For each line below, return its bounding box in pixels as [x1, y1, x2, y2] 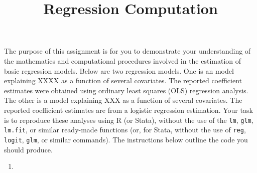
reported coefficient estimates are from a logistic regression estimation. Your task [4, 104, 253, 115]
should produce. [4, 144, 53, 154]
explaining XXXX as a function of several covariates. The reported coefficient [4, 75, 242, 86]
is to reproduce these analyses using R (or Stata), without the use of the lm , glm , [4, 114, 253, 125]
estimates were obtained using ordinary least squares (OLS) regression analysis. [4, 85, 248, 95]
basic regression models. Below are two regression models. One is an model [4, 65, 234, 76]
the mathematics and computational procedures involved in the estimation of [4, 55, 241, 66]
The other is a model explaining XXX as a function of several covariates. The [4, 95, 242, 105]
